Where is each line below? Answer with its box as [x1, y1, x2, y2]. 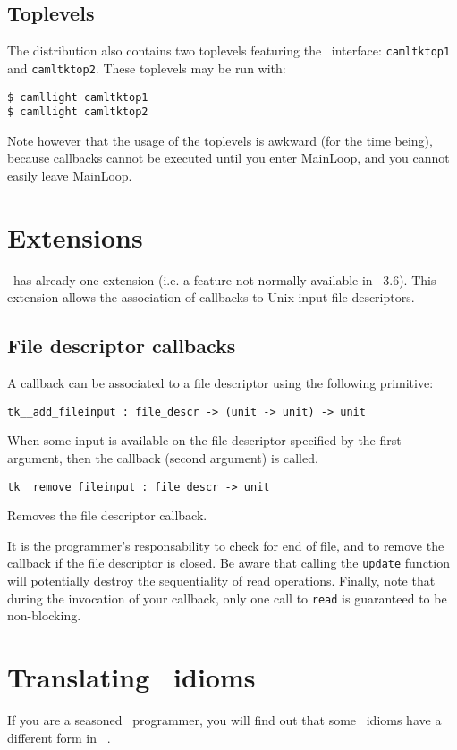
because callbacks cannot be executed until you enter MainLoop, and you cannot [7, 148, 450, 167]
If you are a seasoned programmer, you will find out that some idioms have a [7, 711, 442, 729]
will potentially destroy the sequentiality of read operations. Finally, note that [7, 571, 436, 590]
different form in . [7, 728, 111, 746]
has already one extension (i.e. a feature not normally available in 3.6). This [13, 270, 436, 289]
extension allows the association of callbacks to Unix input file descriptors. [7, 288, 415, 307]
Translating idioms [7, 659, 256, 695]
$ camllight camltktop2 [7, 105, 148, 119]
